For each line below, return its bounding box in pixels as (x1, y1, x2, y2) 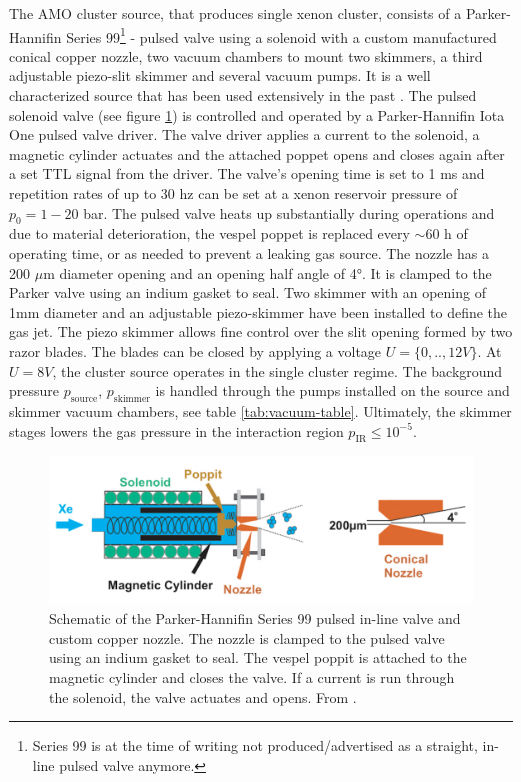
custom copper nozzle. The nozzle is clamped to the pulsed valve (49, 627, 445, 648)
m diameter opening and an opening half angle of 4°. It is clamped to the (43, 262, 492, 283)
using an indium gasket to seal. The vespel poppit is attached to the (49, 647, 467, 668)
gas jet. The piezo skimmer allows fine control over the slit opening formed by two (9, 321, 513, 342)
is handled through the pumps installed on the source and (155, 380, 510, 401)
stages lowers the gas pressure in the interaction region (9, 420, 344, 441)
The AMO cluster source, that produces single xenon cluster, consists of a (9, 3, 462, 23)
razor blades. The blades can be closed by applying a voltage (9, 340, 382, 361)
